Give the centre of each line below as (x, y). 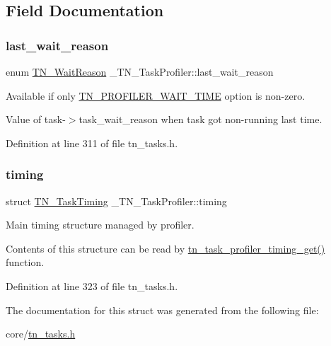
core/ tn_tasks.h (41, 334)
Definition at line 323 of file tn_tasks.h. (92, 286)
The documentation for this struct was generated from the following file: (162, 310)
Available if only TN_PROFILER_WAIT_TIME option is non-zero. (156, 95)
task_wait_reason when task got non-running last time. (201, 119)
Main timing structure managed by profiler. (100, 225)
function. (25, 262)
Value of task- (36, 119)
